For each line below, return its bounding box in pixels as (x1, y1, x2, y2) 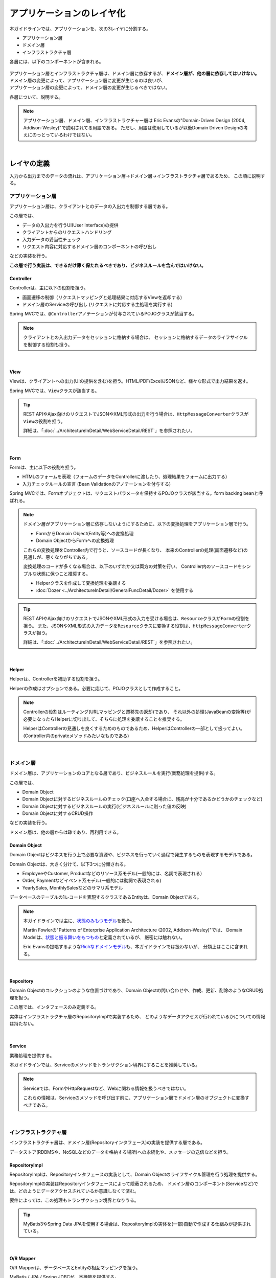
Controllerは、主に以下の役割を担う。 (9, 285, 89, 291)
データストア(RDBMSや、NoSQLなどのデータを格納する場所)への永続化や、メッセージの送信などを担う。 (9, 1149, 231, 1155)
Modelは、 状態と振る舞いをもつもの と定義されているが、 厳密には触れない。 (23, 934, 185, 940)
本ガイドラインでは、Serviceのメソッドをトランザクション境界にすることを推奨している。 (9, 1062, 200, 1068)
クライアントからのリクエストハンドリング (22, 229, 112, 235)
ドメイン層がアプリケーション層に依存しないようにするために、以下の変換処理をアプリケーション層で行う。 (23, 521, 251, 527)
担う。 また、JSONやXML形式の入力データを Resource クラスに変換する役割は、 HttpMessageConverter (23, 623, 247, 629)
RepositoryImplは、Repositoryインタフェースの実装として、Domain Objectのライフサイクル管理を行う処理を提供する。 (9, 1171, 260, 1177)
